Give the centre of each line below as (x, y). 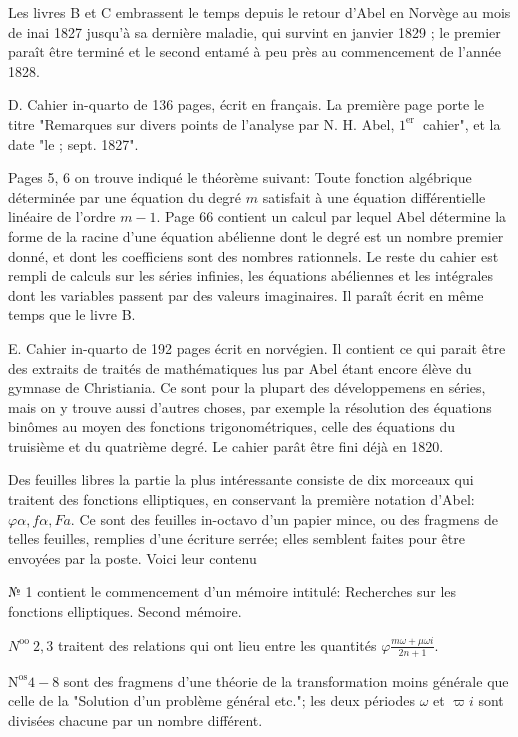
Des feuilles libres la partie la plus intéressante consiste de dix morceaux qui (241, 479)
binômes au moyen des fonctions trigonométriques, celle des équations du (231, 426)
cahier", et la (461, 123)
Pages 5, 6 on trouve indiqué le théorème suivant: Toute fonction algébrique (240, 177)
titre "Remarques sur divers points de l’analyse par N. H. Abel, (201, 123)
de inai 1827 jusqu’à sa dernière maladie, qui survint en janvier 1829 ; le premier (254, 31)
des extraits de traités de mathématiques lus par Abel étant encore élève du (240, 367)
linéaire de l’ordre (62, 216)
